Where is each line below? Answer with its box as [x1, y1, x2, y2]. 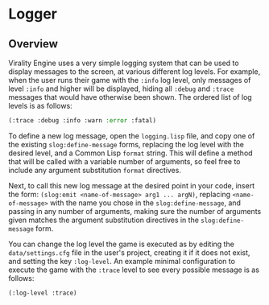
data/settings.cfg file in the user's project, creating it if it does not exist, [8, 247, 250, 258]
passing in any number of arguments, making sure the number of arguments [8, 206, 262, 216]
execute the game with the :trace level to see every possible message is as [8, 265, 260, 274]
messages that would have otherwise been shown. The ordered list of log [8, 93, 252, 101]
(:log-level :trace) [8, 289, 78, 297]
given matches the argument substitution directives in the [8, 215, 200, 225]
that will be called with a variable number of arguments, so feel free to [8, 156, 241, 166]
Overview [8, 37, 59, 51]
